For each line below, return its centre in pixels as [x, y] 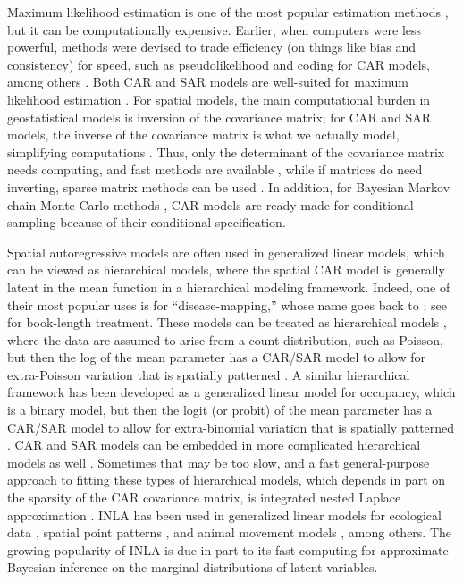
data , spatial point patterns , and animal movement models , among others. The [230, 532]
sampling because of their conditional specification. [147, 222]
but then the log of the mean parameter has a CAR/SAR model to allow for [217, 357]
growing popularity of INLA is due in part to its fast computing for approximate [228, 549]
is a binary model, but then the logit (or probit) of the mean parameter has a [220, 410]
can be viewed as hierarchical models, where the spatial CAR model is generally [226, 270]
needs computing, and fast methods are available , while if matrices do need [215, 169]
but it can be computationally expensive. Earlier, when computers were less [215, 29]
